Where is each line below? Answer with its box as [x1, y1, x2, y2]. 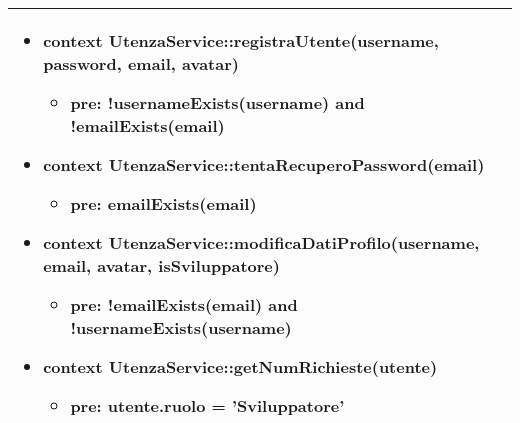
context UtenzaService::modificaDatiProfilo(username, [43, 231, 480, 254]
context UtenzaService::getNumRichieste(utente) [43, 355, 438, 378]
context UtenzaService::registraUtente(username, [43, 29, 439, 52]
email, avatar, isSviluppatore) [43, 254, 280, 277]
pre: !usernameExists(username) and [70, 91, 365, 114]
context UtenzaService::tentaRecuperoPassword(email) [43, 153, 485, 176]
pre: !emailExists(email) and [70, 293, 298, 316]
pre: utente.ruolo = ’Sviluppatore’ [70, 394, 345, 417]
